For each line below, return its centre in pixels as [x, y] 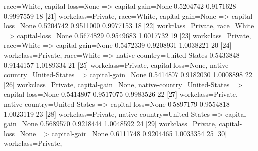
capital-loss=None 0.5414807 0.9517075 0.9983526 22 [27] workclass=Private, [121, 94]
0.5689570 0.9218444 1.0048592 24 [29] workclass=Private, [128, 123]
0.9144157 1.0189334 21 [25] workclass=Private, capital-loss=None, [106, 65]
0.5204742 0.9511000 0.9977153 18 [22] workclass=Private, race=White [146, 26]
